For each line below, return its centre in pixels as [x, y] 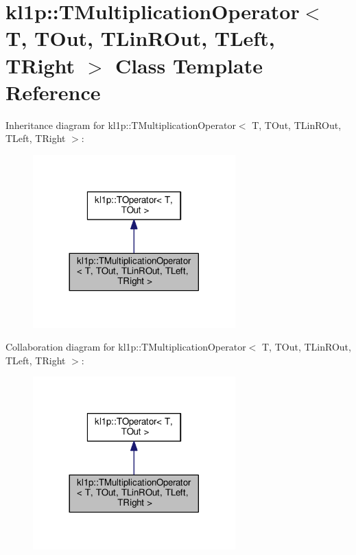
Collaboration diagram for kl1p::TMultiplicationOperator [126, 347]
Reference [53, 92]
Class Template [189, 65]
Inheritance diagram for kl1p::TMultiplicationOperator [121, 125]
